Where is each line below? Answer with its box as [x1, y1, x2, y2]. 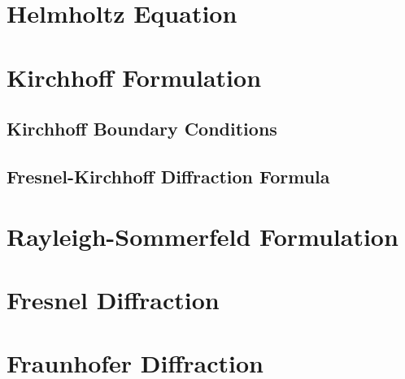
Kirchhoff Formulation [7, 60, 262, 93]
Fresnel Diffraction [7, 282, 220, 316]
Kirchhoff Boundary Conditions [7, 116, 277, 141]
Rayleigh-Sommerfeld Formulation [7, 219, 398, 252]
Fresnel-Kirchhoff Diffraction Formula [7, 163, 330, 188]
